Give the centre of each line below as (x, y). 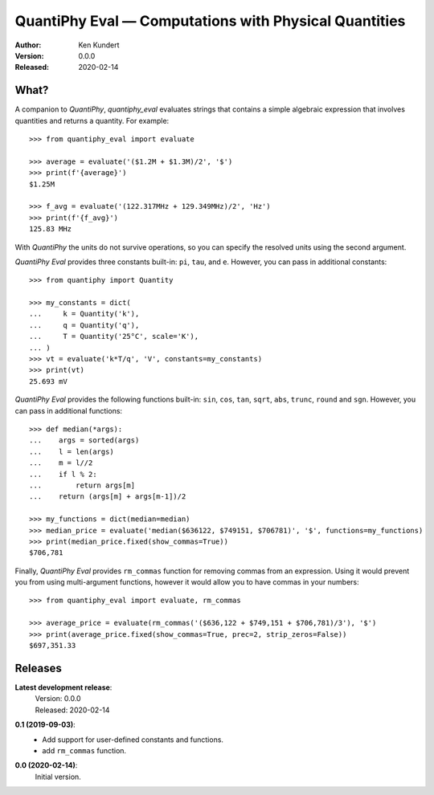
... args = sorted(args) (84, 440)
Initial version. (58, 777)
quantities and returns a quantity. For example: (92, 120)
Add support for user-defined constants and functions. (133, 740)
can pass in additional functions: (69, 410)
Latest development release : (63, 687)
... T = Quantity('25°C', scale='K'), (114, 336)
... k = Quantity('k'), (84, 314)
